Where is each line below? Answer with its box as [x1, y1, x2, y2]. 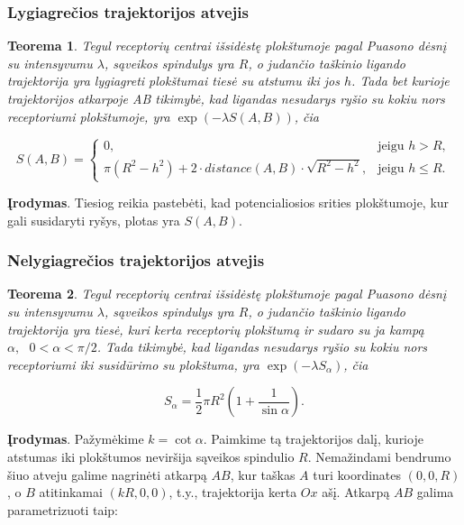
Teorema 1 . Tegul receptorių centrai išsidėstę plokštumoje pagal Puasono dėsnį [7, 36, 447, 55]
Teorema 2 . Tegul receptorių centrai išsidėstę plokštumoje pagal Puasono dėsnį [7, 284, 447, 303]
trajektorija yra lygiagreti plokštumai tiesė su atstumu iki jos [7, 71, 340, 90]
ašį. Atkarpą [322, 483, 390, 502]
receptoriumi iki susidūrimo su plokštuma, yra [7, 355, 259, 373]
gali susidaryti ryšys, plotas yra [7, 210, 180, 229]
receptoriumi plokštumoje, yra [7, 106, 170, 125]
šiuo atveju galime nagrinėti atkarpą [7, 465, 207, 484]
